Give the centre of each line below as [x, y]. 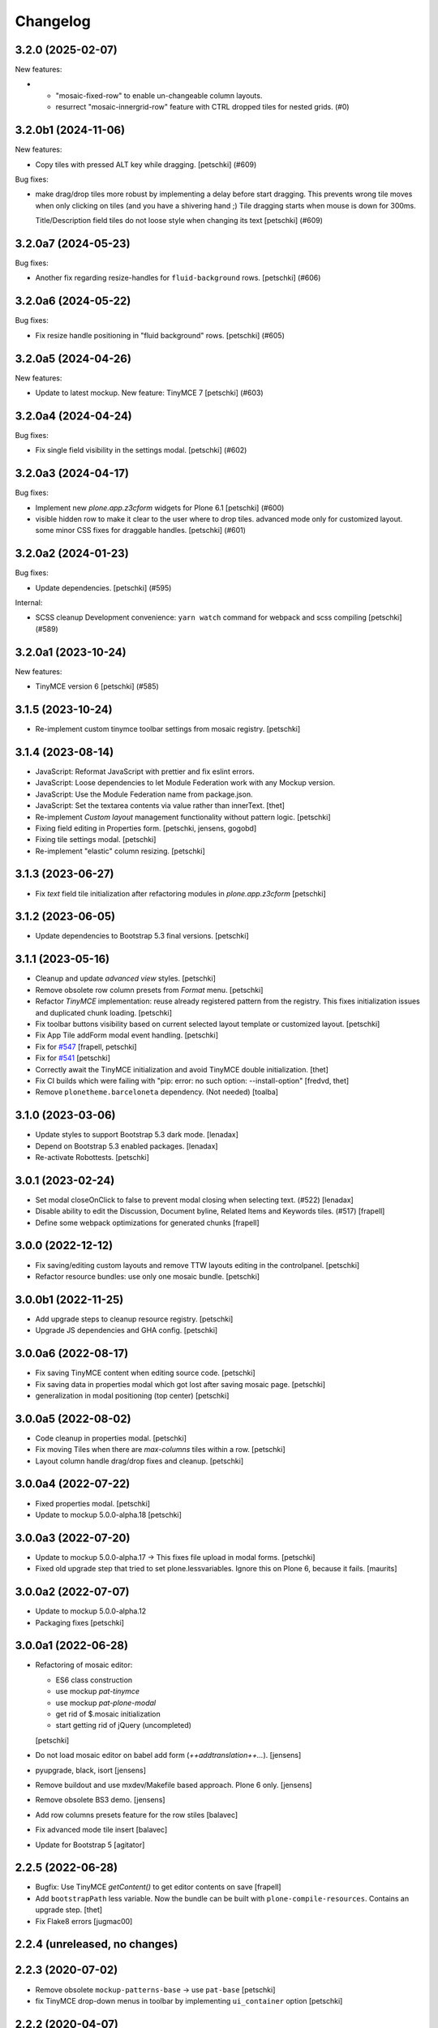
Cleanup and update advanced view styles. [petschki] [126, 978]
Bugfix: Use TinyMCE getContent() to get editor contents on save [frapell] [158, 1887]
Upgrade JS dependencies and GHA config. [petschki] [127, 1330]
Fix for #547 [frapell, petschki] [86, 1046]
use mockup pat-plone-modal [106, 1703]
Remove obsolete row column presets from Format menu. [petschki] [149, 990]
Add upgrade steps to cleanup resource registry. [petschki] [134, 1319]
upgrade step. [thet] [69, 1910]
